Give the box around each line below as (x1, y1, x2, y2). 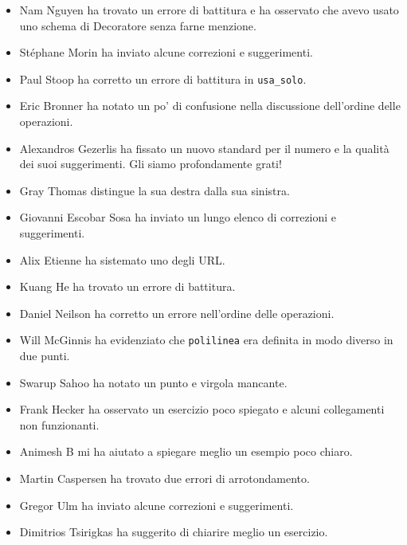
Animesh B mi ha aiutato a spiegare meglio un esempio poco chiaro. (19, 443, 353, 460)
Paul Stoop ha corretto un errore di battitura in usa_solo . (19, 70, 307, 87)
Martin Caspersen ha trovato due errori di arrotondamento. (19, 470, 310, 486)
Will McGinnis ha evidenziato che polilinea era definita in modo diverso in (19, 331, 393, 348)
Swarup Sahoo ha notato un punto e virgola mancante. (19, 374, 288, 390)
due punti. (19, 347, 70, 364)
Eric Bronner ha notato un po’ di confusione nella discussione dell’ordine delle (19, 97, 401, 114)
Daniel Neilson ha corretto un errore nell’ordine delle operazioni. (19, 304, 335, 321)
